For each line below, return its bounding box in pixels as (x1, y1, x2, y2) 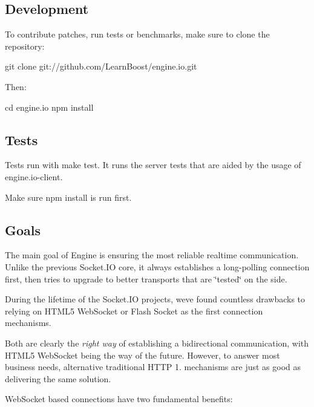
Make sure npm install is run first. (5, 190, 132, 203)
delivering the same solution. (5, 372, 111, 385)
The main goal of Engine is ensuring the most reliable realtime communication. (5, 249, 299, 261)
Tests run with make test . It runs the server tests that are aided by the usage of (5, 158, 301, 171)
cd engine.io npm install (5, 100, 94, 113)
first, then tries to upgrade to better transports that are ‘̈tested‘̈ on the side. (5, 272, 287, 285)
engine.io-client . (5, 170, 63, 183)
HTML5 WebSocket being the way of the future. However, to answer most (5, 348, 280, 361)
